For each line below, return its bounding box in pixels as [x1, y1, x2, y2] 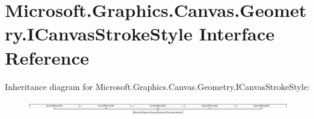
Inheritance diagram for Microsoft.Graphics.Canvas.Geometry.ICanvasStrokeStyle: [5, 80, 310, 92]
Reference [5, 45, 89, 69]
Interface [199, 21, 275, 46]
